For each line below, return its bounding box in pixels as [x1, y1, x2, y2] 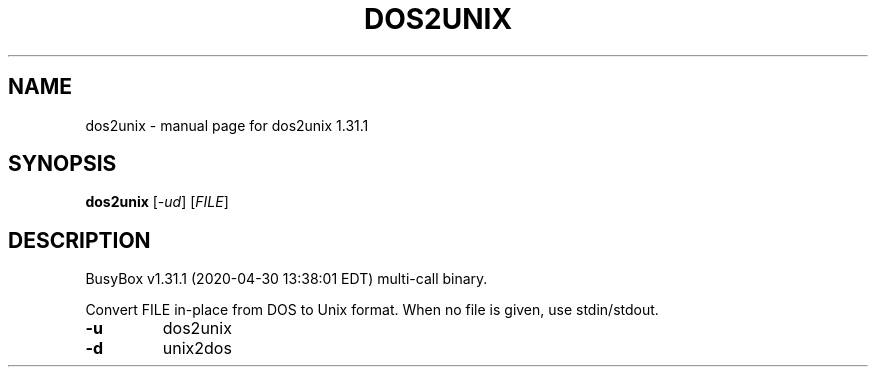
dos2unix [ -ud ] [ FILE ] [85, 193, 229, 211]
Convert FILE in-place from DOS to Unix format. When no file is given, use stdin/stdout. [85, 301, 659, 319]
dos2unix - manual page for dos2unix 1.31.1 [85, 116, 369, 134]
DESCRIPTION [8, 227, 151, 253]
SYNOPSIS [8, 151, 117, 177]
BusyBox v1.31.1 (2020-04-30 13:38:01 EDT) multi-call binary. [85, 270, 488, 288]
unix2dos [162, 338, 232, 359]
